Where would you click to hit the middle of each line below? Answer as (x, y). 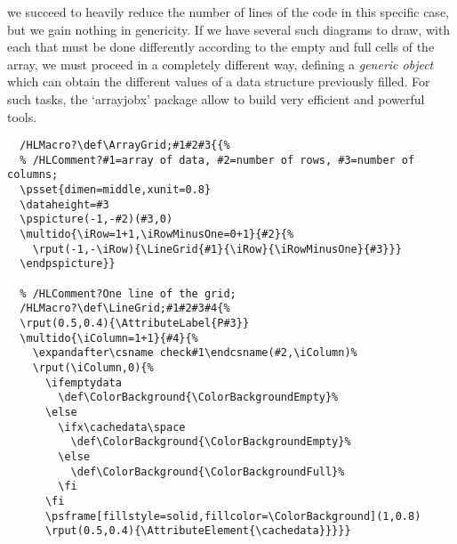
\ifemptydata (83, 382)
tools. (22, 116)
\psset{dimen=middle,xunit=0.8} (116, 190)
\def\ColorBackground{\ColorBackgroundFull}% (208, 471)
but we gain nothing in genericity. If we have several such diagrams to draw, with (229, 29)
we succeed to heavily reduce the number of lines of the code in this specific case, (228, 12)
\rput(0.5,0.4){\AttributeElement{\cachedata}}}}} (198, 531)
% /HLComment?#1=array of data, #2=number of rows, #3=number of (217, 160)
